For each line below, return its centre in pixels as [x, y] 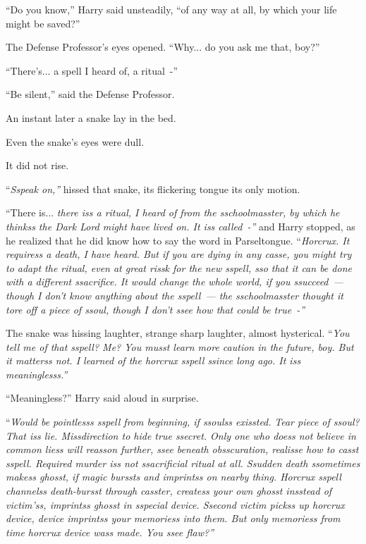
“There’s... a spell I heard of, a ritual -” [92, 70]
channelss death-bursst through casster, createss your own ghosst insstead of [169, 491]
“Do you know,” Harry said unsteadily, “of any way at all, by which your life [171, 9]
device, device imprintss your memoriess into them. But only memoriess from [173, 518]
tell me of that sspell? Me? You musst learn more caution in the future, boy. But [180, 346]
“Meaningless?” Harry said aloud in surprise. [102, 398]
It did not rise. [37, 165]
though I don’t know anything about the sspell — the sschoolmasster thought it [175, 295]
